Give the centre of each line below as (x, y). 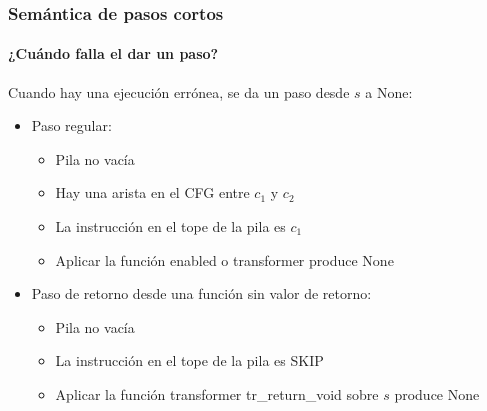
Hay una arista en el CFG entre (152, 192)
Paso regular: (71, 125)
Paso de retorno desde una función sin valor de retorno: (201, 293)
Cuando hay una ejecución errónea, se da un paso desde (179, 91)
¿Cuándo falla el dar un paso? (113, 53)
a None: (389, 91)
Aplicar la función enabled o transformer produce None (224, 259)
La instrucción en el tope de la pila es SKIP (189, 360)
